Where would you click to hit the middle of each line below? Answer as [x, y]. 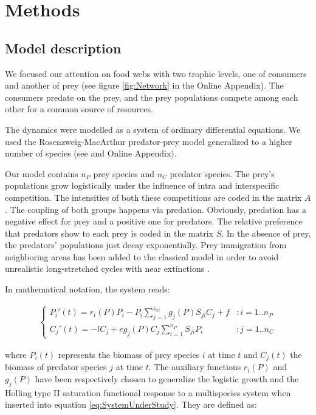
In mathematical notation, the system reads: [88, 289]
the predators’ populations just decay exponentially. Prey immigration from [146, 245]
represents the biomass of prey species [129, 354]
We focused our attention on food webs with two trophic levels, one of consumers [156, 73]
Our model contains [42, 173]
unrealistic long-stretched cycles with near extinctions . [107, 268]
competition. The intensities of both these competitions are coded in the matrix [153, 197]
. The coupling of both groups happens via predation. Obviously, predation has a [156, 209]
